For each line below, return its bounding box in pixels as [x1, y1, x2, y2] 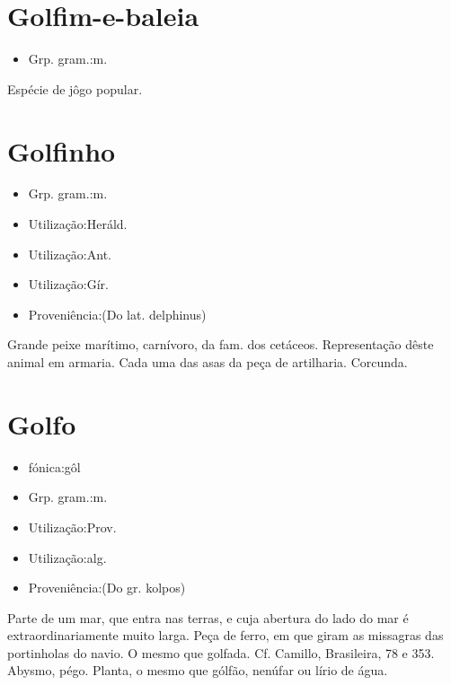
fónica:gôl [28, 457, 81, 476]
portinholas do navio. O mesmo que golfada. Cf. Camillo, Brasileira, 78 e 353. [7, 643, 435, 662]
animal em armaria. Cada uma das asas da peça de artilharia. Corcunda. [7, 353, 408, 371]
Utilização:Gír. [28, 275, 110, 294]
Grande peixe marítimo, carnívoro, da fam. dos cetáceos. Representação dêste [7, 335, 434, 354]
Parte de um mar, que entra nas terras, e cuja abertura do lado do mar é [7, 608, 409, 627]
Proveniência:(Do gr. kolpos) [28, 578, 186, 597]
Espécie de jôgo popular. [7, 79, 143, 98]
